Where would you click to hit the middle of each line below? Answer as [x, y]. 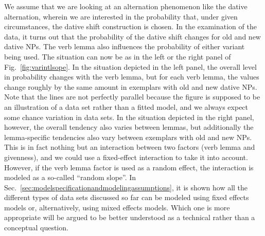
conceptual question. [36, 228]
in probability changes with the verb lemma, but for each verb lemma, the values [132, 77]
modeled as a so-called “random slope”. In [70, 177]
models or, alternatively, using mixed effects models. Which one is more [117, 207]
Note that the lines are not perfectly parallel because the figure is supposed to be [132, 97]
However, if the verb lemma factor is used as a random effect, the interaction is [129, 167]
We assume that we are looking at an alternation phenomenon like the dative [126, 6]
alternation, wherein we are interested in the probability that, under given [121, 16]
